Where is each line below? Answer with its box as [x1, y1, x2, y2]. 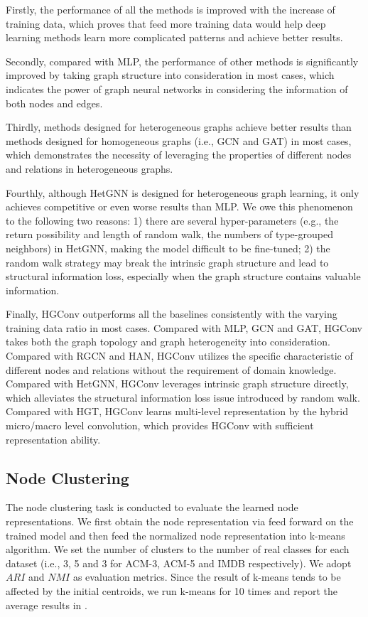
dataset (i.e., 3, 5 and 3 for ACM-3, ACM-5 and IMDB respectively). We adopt [6, 555, 352, 570]
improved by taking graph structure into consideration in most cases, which [6, 68, 335, 82]
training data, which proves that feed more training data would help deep [6, 16, 326, 31]
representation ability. [6, 431, 101, 446]
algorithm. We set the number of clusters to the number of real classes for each [6, 542, 350, 557]
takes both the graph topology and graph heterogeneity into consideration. [6, 334, 330, 349]
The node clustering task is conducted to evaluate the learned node [6, 500, 298, 515]
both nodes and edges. [6, 95, 103, 110]
